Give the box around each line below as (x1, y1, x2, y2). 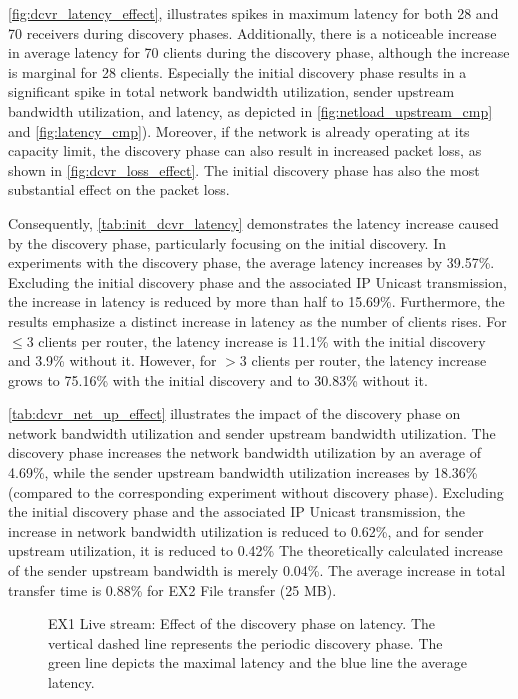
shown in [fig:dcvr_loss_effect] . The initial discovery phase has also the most (8, 159, 480, 180)
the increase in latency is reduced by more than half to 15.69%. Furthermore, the (8, 291, 505, 312)
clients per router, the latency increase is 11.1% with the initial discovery (38, 330, 486, 351)
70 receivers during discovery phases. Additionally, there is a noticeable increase (8, 22, 497, 43)
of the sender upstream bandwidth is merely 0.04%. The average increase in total (8, 560, 506, 581)
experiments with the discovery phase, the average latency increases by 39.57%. (8, 252, 495, 273)
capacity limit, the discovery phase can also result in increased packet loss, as (8, 140, 482, 161)
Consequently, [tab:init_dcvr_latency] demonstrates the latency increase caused (8, 212, 499, 233)
